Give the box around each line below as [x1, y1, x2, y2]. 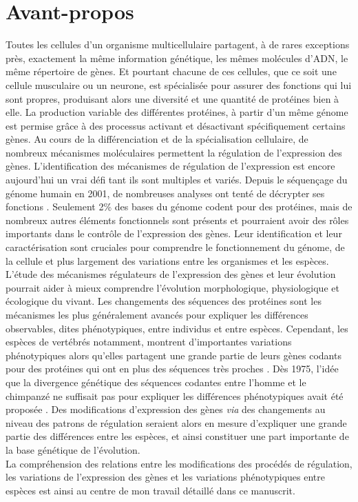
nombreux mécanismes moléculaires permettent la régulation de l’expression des [6, 145, 342, 159]
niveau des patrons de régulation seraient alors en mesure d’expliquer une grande [6, 415, 347, 430]
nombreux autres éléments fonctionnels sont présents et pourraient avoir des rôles [6, 212, 349, 227]
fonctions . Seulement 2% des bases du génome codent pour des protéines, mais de [6, 199, 352, 214]
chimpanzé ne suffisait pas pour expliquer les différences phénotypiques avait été [6, 388, 344, 403]
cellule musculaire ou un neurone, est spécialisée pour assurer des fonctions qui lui [6, 77, 352, 92]
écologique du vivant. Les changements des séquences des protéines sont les [6, 294, 322, 308]
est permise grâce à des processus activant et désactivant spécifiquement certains [6, 118, 346, 132]
